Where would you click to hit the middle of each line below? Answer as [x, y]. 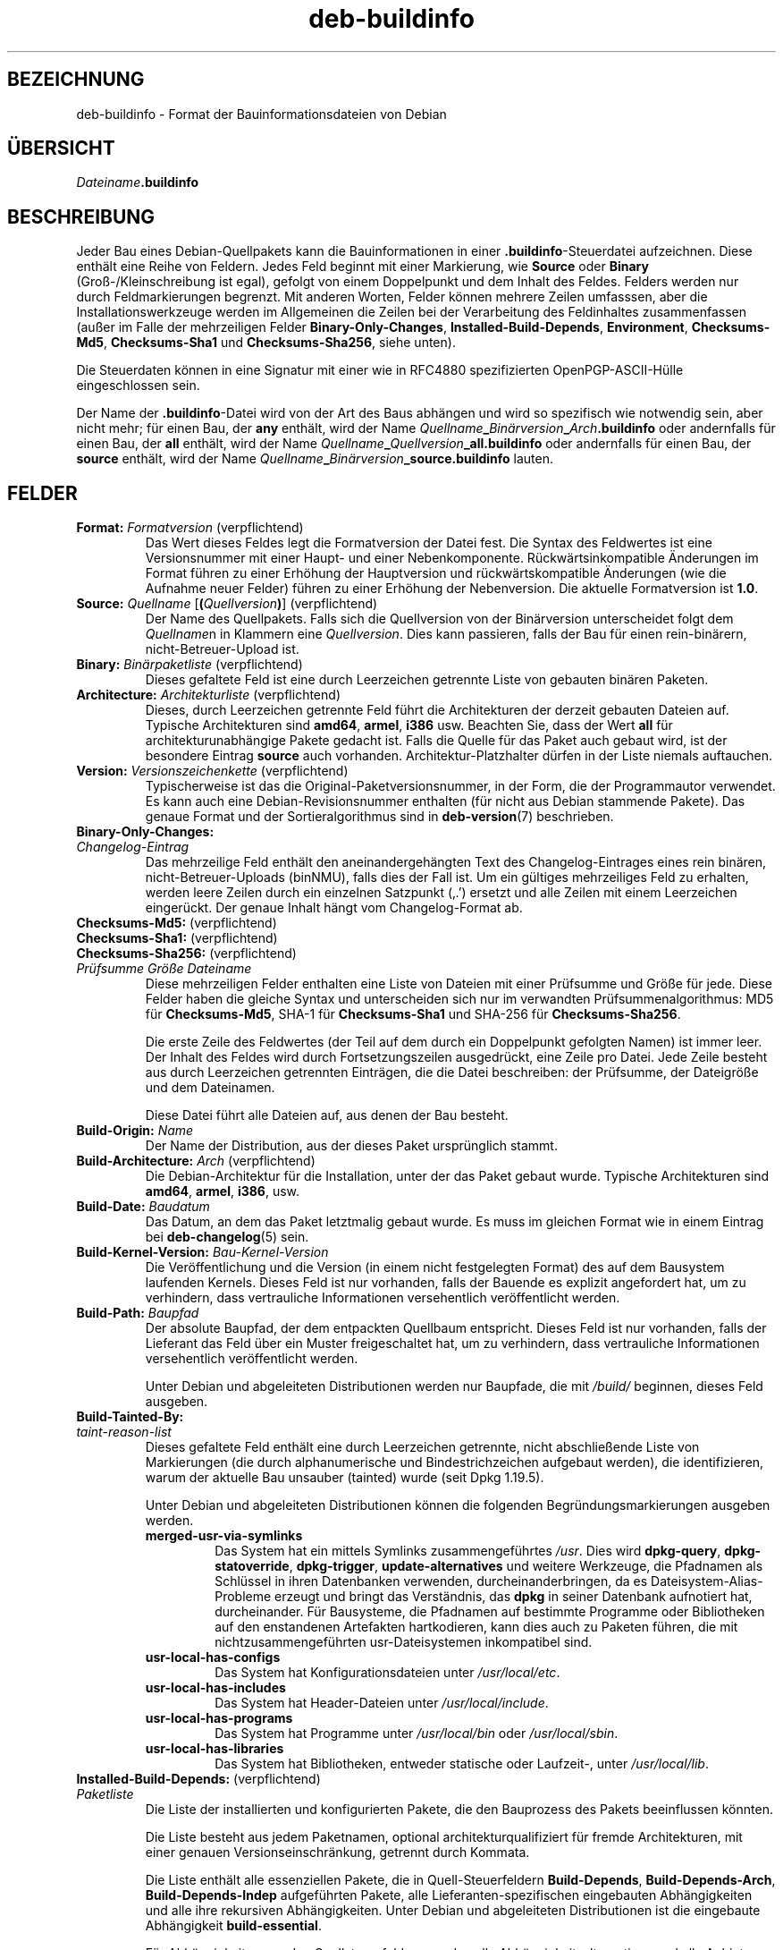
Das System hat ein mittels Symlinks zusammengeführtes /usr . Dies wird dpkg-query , [468, 1551]
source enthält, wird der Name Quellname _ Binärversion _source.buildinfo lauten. [315, 459]
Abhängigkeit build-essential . [233, 1926]
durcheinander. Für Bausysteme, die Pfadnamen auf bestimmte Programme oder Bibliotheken [490, 1612]
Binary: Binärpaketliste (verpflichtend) [189, 665]
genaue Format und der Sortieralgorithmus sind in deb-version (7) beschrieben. [379, 817]
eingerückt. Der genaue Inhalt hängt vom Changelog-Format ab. [334, 908]
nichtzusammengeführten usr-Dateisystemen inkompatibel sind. [404, 1642]
